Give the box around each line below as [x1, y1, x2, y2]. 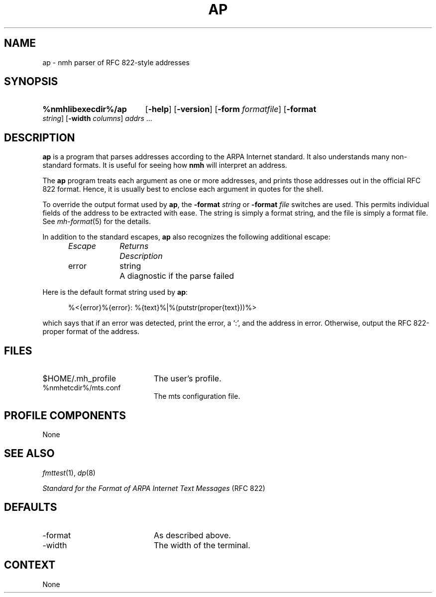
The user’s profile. [153, 373, 221, 384]
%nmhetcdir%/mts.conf [42, 383, 121, 392]
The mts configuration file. [154, 392, 240, 401]
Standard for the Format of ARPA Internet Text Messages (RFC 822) [42, 483, 265, 492]
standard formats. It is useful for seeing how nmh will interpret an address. [42, 161, 287, 170]
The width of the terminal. [153, 540, 250, 550]
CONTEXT [4, 559, 56, 572]
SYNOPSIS [4, 75, 58, 88]
